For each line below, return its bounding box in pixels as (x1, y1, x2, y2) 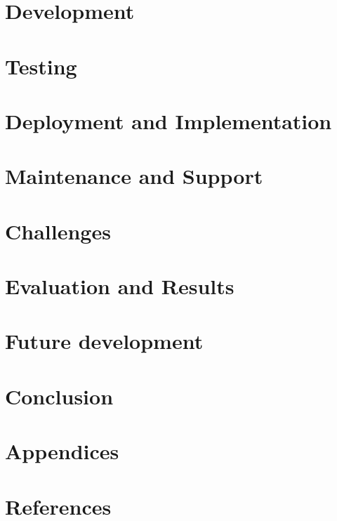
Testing (5, 51, 77, 80)
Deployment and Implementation (5, 106, 332, 135)
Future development (5, 327, 204, 355)
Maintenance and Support (5, 161, 263, 190)
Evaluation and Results (5, 272, 234, 301)
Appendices (5, 437, 119, 466)
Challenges (5, 216, 111, 245)
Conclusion (5, 381, 114, 410)
